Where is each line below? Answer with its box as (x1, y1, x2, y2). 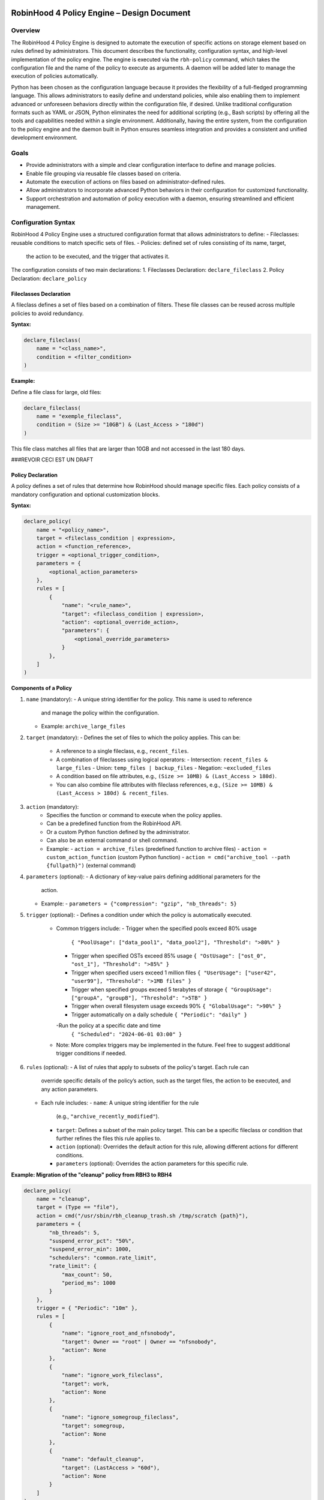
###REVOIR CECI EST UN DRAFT (11, 456, 94, 463)
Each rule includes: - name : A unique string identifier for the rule (41, 1099, 199, 1106)
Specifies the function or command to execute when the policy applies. (46, 811, 223, 818)
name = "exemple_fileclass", (36, 413, 122, 419)
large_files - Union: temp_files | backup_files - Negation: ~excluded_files (56, 764, 271, 771)
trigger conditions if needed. (56, 1050, 127, 1057)
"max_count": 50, (61, 1271, 113, 1278)
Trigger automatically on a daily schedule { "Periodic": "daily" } (71, 1011, 247, 1018)
